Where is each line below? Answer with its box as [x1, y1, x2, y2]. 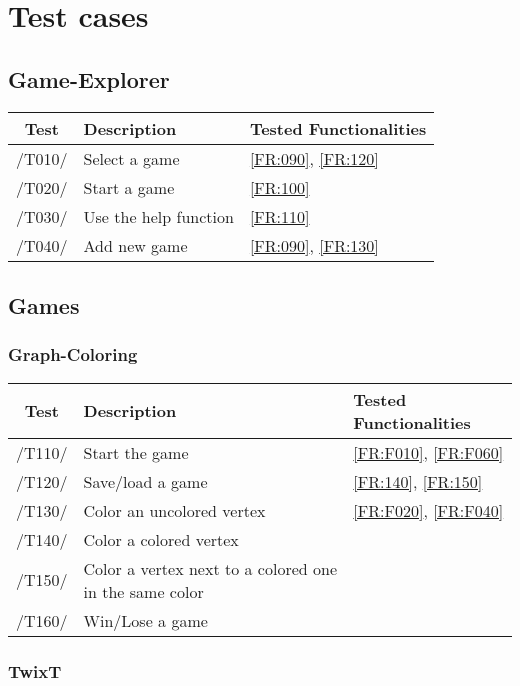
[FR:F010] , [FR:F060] [353, 440, 504, 464]
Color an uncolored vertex [83, 498, 266, 522]
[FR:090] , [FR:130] [249, 233, 379, 257]
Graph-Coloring [8, 342, 138, 367]
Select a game [83, 146, 180, 170]
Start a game [83, 175, 175, 199]
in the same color [83, 579, 204, 603]
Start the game [83, 440, 189, 464]
